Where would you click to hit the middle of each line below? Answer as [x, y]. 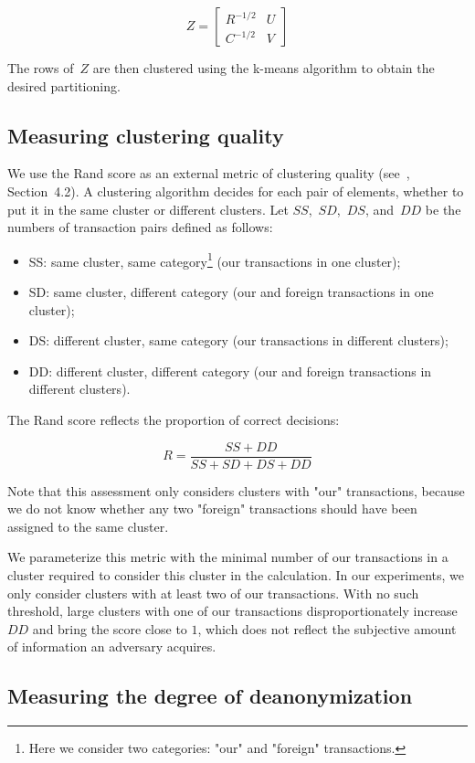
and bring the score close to [110, 628]
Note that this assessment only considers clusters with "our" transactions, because [236, 490]
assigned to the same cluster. [88, 526]
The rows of [41, 68]
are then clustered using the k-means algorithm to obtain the [264, 68]
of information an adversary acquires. [112, 646]
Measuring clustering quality [146, 135]
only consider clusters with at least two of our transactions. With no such [213, 593]
